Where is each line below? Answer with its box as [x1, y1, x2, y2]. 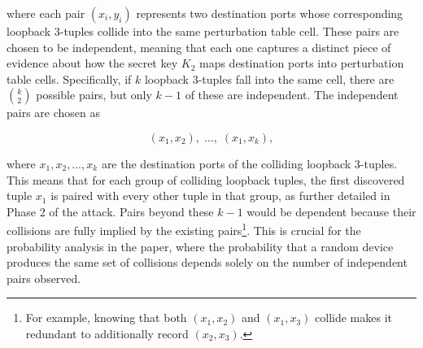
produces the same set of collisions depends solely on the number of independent [7, 254, 408, 271]
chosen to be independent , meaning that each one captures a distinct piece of [7, 38, 391, 55]
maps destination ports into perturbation [198, 54, 404, 72]
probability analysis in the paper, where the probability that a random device [7, 237, 394, 254]
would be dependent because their [246, 202, 416, 220]
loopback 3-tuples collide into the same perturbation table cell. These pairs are [7, 23, 399, 39]
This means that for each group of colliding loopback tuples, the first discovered [7, 171, 405, 188]
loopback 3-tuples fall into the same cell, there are [144, 70, 395, 87]
